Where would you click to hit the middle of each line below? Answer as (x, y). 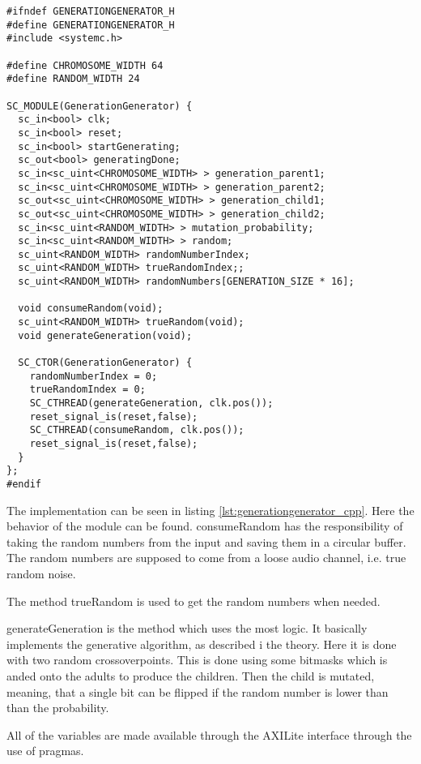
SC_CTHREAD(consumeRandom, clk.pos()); (137, 430)
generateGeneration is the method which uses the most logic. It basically (187, 628)
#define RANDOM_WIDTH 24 (73, 79)
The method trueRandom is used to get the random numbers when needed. (193, 601)
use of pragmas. (45, 751)
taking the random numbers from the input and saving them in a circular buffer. (206, 541)
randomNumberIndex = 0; (94, 376)
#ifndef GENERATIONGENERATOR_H (91, 11)
